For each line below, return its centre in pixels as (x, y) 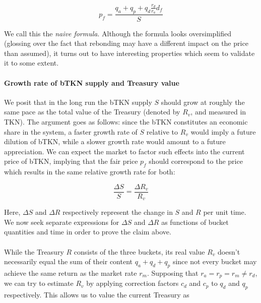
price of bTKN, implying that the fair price (71, 161)
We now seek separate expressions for (62, 222)
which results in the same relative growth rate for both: (90, 172)
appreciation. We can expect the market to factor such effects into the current (124, 151)
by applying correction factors (133, 283)
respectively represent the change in (118, 212)
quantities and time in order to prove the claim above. (88, 232)
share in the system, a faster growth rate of (71, 131)
